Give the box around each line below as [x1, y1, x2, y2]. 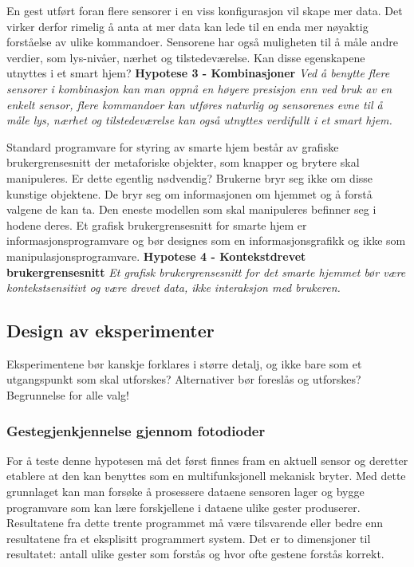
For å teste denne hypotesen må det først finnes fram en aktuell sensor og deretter [6, 451, 408, 468]
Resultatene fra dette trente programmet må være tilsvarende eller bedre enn [6, 514, 383, 531]
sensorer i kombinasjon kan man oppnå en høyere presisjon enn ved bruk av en [6, 80, 392, 96]
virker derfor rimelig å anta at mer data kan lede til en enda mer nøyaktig [6, 18, 369, 34]
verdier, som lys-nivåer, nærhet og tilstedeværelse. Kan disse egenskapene [6, 49, 365, 65]
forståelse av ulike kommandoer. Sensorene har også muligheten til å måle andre [6, 33, 398, 50]
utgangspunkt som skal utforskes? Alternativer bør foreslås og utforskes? [6, 371, 361, 388]
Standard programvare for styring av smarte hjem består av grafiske [6, 138, 339, 155]
